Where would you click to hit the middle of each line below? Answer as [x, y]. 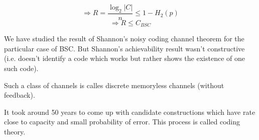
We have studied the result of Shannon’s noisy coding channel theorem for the [124, 39]
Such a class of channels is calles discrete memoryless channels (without [114, 85]
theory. [15, 132]
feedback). [20, 95]
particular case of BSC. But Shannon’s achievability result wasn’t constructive [124, 48]
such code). [21, 68]
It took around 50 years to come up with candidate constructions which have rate [130, 112]
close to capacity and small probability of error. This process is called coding [122, 122]
